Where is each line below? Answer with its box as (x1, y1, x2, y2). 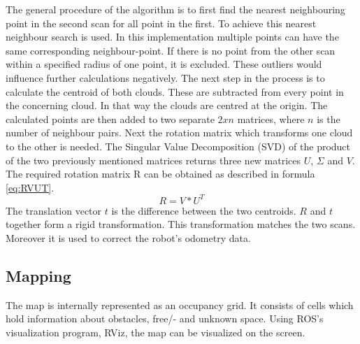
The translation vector (6, 203, 102, 217)
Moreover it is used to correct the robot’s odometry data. (6, 231, 251, 245)
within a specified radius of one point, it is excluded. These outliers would (6, 57, 322, 71)
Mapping (6, 264, 71, 286)
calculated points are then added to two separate (6, 111, 215, 126)
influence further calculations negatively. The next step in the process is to (6, 70, 325, 85)
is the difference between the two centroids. (111, 203, 296, 217)
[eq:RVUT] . (6, 180, 55, 194)
